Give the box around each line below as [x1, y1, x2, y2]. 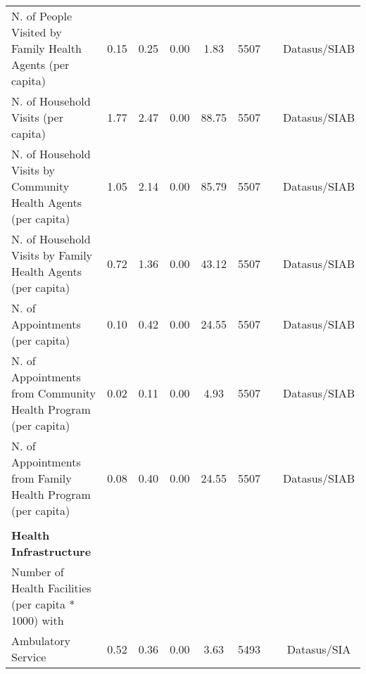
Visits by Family [11, 247, 93, 263]
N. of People [11, 8, 72, 24]
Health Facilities [11, 580, 91, 596]
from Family [11, 470, 72, 486]
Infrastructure [11, 543, 91, 559]
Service [11, 649, 46, 665]
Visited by [11, 24, 62, 40]
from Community [11, 385, 96, 401]
